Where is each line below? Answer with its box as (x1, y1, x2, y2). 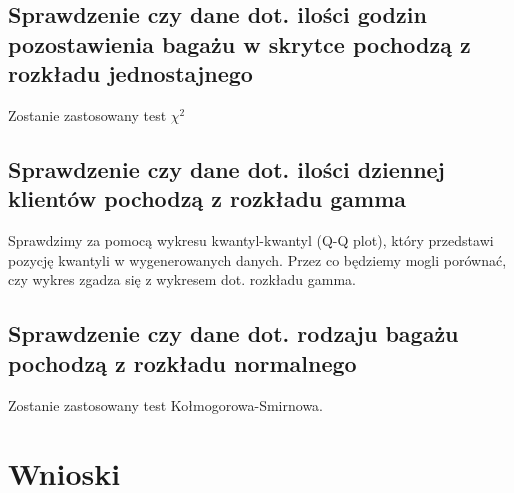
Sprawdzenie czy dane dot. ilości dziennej (8, 153, 445, 184)
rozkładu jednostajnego (8, 58, 253, 89)
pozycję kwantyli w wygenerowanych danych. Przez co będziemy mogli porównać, (8, 249, 507, 270)
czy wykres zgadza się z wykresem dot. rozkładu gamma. (8, 269, 356, 290)
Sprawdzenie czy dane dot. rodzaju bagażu (8, 318, 459, 349)
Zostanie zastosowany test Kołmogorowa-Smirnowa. (8, 394, 323, 415)
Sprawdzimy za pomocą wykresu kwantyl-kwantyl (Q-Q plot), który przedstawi (8, 230, 494, 251)
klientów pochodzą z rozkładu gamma (8, 183, 407, 214)
